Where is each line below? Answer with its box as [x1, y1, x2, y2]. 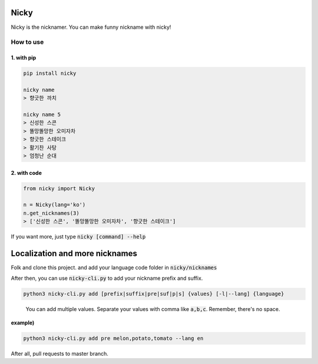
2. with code [11, 169, 42, 176]
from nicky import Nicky [23, 185, 95, 191]
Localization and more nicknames [11, 248, 138, 259]
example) [11, 319, 35, 326]
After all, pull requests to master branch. [11, 350, 109, 357]
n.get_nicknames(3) [23, 210, 79, 216]
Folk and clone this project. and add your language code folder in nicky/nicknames [11, 264, 217, 271]
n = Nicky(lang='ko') [23, 201, 86, 209]
